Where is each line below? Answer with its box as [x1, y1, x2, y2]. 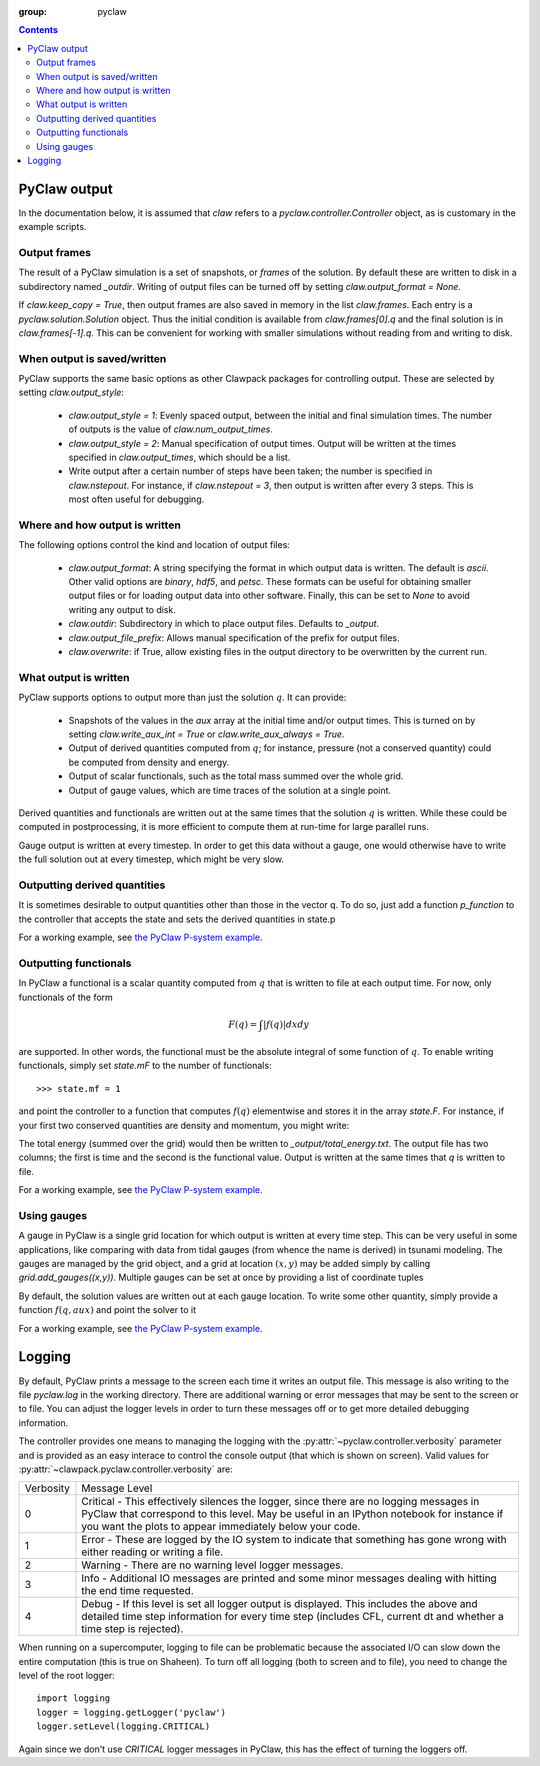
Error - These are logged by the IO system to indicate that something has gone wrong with [81, 1533, 507, 1547]
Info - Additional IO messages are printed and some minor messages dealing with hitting [81, 1571, 497, 1585]
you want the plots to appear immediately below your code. [81, 1520, 361, 1534]
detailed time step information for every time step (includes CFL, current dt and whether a [81, 1610, 505, 1624]
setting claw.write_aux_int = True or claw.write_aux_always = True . [68, 728, 345, 740]
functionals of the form [18, 991, 114, 1003]
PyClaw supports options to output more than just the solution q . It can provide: [18, 691, 347, 704]
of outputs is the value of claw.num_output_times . [68, 423, 274, 435]
